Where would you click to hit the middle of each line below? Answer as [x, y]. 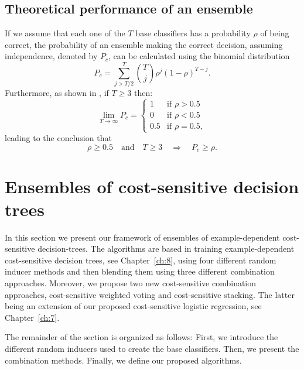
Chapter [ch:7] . [32, 317]
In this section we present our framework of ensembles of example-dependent [142, 237]
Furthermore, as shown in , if [57, 93]
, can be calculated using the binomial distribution [199, 56]
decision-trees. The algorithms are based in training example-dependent [166, 249]
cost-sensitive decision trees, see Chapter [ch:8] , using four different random [141, 260]
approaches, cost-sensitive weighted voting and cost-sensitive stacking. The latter [150, 294]
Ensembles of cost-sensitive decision [152, 186]
